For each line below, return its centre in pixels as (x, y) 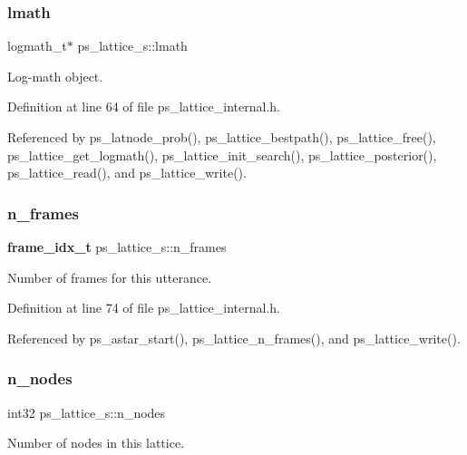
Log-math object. (55, 76)
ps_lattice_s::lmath (132, 46)
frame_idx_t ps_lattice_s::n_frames (117, 247)
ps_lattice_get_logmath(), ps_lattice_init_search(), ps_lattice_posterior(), (222, 155)
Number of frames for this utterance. (110, 277)
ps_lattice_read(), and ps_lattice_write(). (127, 173)
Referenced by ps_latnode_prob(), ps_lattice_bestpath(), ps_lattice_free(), (222, 137)
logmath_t (37, 46)
